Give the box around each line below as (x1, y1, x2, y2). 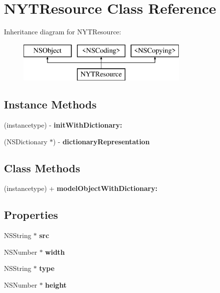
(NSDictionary (4, 136, 48, 146)
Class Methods (4, 160, 80, 175)
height (45, 280, 67, 290)
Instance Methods (4, 97, 97, 112)
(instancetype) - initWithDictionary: (4, 120, 122, 130)
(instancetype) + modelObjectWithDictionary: (4, 183, 158, 193)
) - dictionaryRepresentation (53, 136, 150, 146)
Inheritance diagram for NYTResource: (4, 27, 122, 37)
